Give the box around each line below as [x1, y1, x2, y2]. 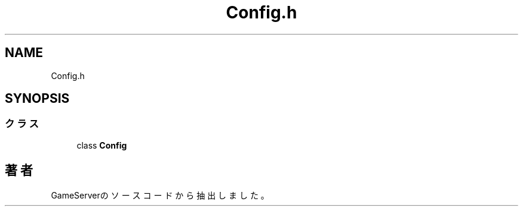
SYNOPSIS [5, 91, 70, 106]
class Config [76, 140, 127, 150]
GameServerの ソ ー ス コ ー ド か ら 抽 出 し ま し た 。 [51, 190, 269, 200]
